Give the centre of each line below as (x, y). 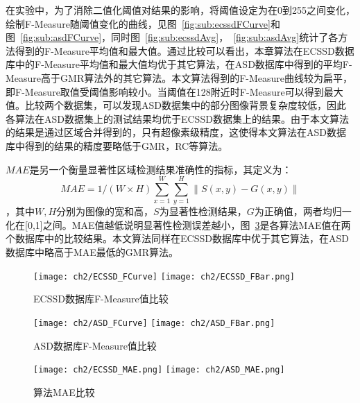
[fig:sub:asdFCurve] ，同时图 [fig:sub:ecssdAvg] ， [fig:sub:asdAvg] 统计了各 (179, 37)
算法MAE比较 (64, 392)
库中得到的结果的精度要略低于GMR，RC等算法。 (117, 145)
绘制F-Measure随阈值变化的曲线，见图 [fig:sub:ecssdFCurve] (138, 23)
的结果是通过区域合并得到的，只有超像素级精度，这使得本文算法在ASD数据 (176, 132)
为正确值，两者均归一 (303, 211)
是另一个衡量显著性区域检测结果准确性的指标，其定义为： (161, 169)
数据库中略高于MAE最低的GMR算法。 (92, 252)
